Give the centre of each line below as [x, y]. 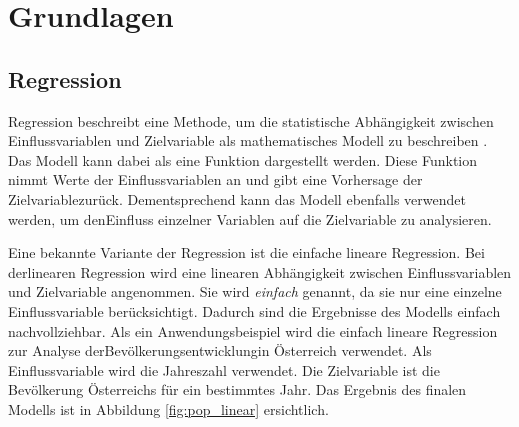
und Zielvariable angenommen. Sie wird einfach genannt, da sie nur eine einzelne [255, 291]
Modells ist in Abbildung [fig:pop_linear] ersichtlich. [168, 408]
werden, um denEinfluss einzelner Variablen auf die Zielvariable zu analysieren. [250, 218]
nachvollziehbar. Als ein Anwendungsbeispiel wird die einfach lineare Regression [253, 330]
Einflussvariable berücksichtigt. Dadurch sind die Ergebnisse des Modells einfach [254, 310]
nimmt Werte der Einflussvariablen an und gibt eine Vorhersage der [215, 179]
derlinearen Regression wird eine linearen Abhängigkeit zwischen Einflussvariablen [260, 271]
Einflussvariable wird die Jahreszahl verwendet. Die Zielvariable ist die [224, 369]
